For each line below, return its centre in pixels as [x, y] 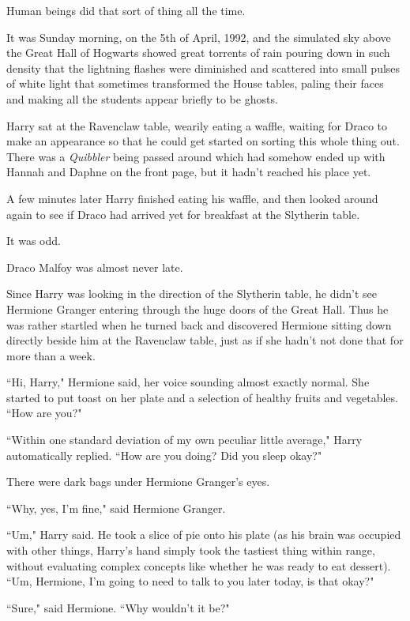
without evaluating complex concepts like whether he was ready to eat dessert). [199, 565]
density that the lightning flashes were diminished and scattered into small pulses [203, 68]
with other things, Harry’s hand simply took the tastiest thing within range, [191, 550]
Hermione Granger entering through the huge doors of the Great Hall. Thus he [197, 309]
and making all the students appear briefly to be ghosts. [142, 98]
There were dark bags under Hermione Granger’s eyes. [138, 482]
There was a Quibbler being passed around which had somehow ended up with [196, 156]
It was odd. [34, 241]
